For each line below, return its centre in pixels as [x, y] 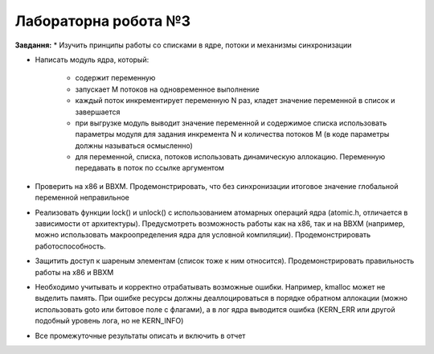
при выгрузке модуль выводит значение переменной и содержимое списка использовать [231, 123]
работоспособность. [70, 246]
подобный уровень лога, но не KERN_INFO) [109, 321]
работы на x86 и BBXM [74, 272]
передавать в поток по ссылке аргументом [150, 168]
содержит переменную [115, 78]
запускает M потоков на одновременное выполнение [168, 89]
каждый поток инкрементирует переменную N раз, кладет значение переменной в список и [235, 101]
